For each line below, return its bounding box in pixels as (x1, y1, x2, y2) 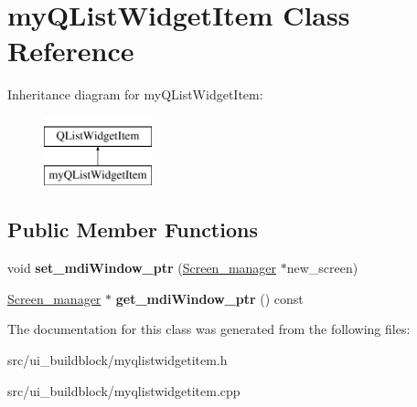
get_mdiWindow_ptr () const (115, 288, 304, 308)
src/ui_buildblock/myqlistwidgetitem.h (7, 350, 228, 370)
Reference (7, 32, 134, 69)
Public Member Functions (7, 215, 258, 244)
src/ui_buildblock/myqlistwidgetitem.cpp (7, 381, 241, 400)
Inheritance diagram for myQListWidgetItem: (7, 85, 263, 104)
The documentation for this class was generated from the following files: (7, 319, 411, 339)
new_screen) (286, 258, 358, 277)
